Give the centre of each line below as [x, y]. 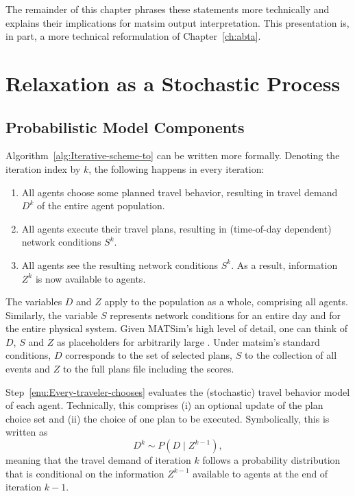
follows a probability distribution [271, 460]
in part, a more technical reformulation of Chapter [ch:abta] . [133, 36]
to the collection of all [291, 355]
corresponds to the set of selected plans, [149, 355]
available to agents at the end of [260, 473]
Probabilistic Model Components [125, 127]
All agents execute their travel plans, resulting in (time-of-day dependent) [176, 228]
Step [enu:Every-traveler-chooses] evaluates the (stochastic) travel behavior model [178, 391]
